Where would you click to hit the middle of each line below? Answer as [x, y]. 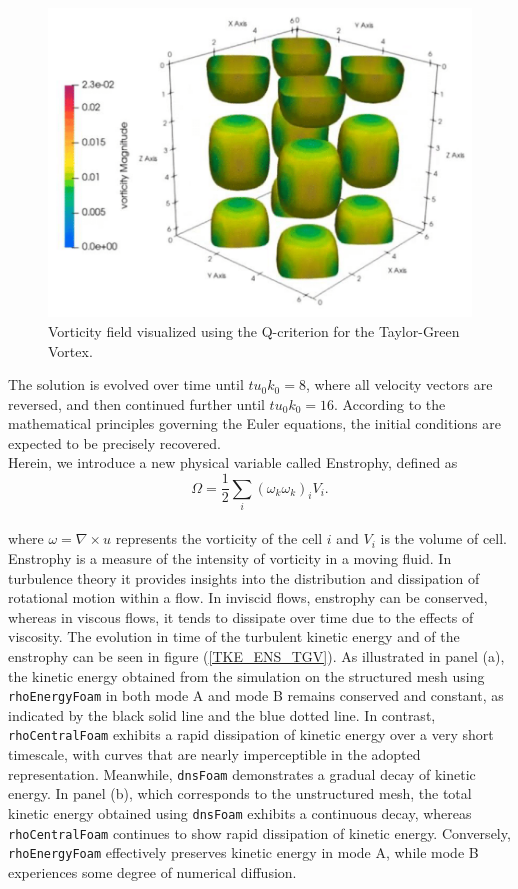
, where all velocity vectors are [399, 384]
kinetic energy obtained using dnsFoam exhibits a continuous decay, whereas [240, 812]
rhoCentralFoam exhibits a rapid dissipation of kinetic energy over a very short [251, 734]
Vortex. [70, 350]
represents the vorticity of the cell [219, 538]
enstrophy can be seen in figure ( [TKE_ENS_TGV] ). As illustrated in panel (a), [256, 656]
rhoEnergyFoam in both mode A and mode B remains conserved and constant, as [256, 695]
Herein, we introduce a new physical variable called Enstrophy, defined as [233, 462]
